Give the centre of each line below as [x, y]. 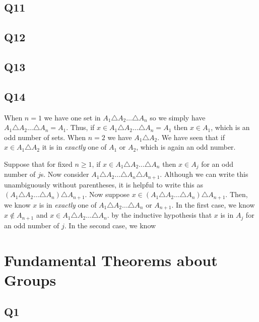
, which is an [230, 127]
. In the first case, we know [213, 204]
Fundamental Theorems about [111, 260]
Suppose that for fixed [38, 164]
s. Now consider [65, 174]
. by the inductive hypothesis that [159, 215]
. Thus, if [80, 127]
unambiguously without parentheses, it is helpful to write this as [104, 184]
